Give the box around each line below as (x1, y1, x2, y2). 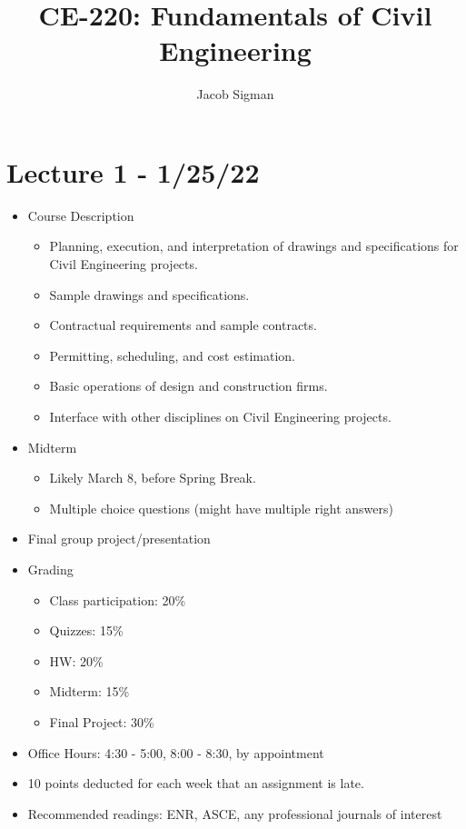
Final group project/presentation (27, 529, 211, 548)
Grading (27, 559, 74, 578)
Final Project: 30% (49, 712, 154, 731)
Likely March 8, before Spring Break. (49, 468, 256, 487)
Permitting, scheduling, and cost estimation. (49, 345, 295, 365)
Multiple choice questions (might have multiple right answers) (49, 498, 393, 517)
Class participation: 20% (49, 590, 186, 609)
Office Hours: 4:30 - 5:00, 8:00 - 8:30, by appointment (27, 743, 324, 762)
